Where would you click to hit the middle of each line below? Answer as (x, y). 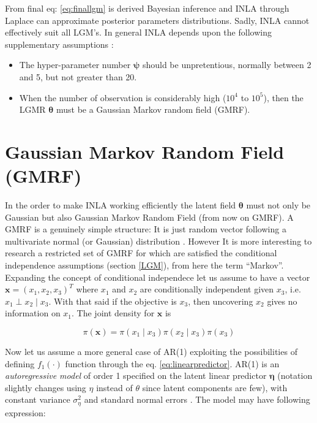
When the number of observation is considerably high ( (123, 97)
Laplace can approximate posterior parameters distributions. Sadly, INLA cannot (157, 20)
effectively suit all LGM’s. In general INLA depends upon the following (138, 32)
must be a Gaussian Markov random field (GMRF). (153, 109)
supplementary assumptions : (59, 44)
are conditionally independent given (207, 289)
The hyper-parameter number (75, 65)
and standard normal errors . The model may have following (197, 399)
